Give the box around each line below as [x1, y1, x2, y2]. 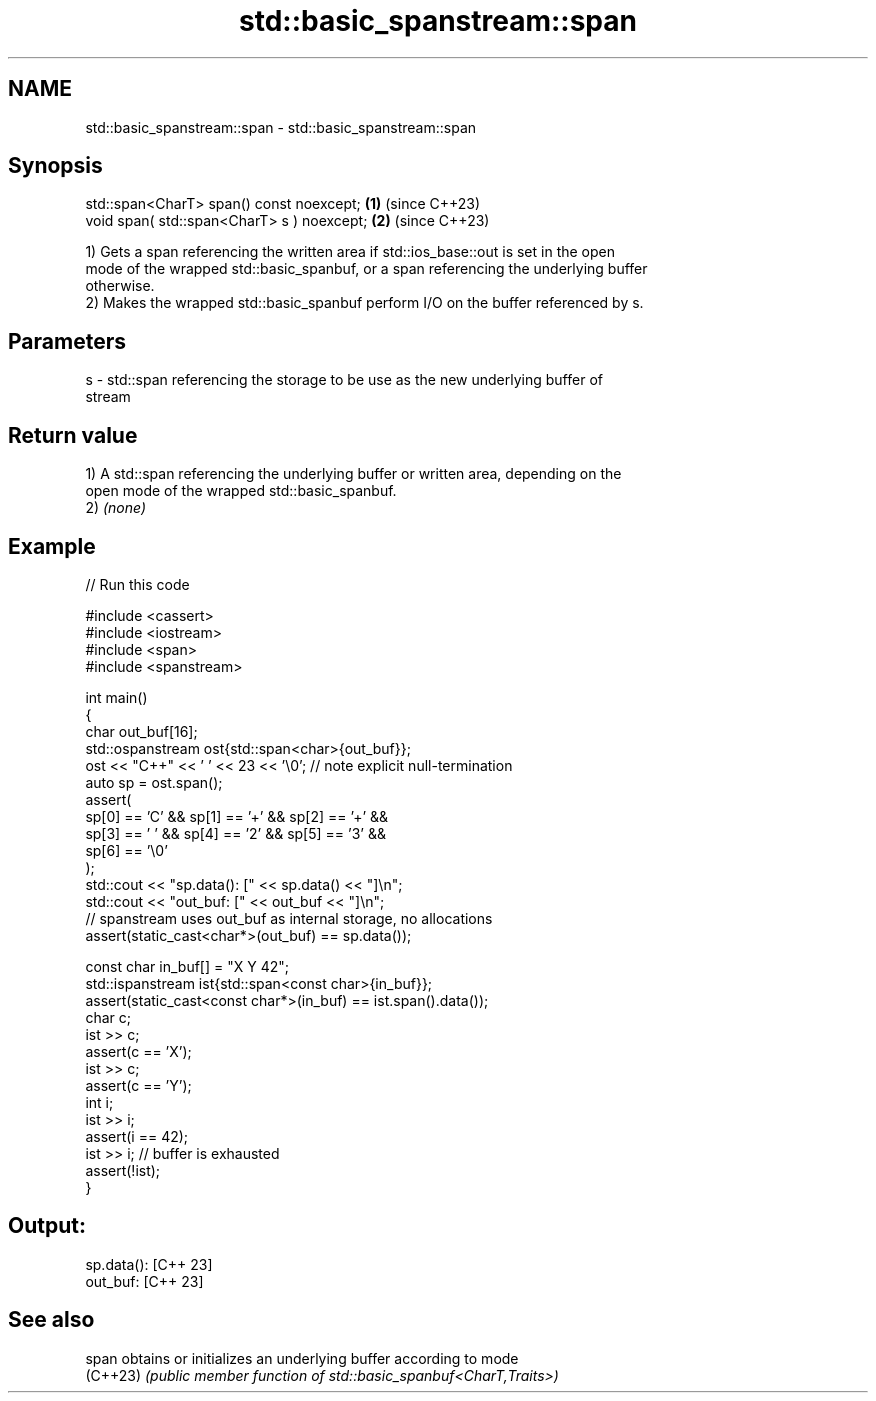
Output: [8, 1213, 86, 1239]
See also [8, 1307, 95, 1333]
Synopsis [8, 153, 103, 179]
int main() [85, 688, 148, 706]
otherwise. [85, 277, 155, 295]
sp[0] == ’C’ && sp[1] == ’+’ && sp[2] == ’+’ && [85, 807, 389, 825]
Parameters [8, 328, 126, 354]
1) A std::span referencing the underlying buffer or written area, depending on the [85, 465, 622, 483]
